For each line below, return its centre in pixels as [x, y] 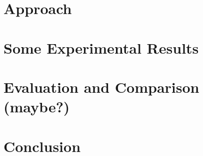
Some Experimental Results [101, 47]
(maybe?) [37, 107]
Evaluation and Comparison [101, 87]
